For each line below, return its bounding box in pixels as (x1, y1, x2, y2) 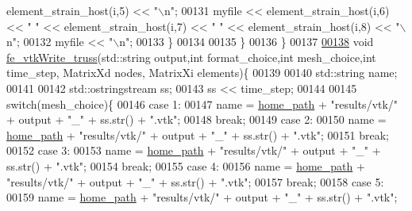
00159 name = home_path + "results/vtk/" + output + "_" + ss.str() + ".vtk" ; (6, 189, 398, 205)
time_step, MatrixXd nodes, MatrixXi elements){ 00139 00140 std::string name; (6, 64, 398, 81)
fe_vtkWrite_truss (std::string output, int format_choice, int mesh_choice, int (6, 48, 376, 65)
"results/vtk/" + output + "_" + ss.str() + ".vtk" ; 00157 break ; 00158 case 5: (6, 173, 384, 190)
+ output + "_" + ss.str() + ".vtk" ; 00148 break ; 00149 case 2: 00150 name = (6, 111, 387, 128)
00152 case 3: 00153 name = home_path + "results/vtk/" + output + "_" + (6, 142, 381, 159)
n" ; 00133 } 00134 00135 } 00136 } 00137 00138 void (119, 33, 374, 50)
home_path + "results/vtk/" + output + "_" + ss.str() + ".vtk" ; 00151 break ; (6, 126, 389, 143)
